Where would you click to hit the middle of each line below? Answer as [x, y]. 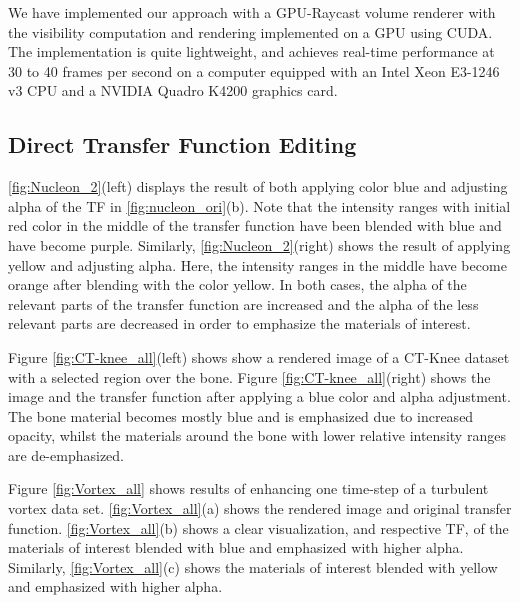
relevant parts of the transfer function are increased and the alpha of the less [243, 303]
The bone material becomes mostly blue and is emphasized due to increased [241, 415]
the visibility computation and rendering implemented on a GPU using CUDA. [250, 31]
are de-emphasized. [66, 454]
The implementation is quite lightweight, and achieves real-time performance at [251, 51]
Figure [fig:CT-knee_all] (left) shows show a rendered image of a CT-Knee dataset [259, 356]
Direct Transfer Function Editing [182, 144]
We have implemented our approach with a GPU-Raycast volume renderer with [252, 12]
